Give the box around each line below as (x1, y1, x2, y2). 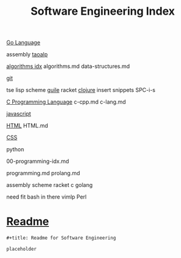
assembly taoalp (6, 51, 48, 58)
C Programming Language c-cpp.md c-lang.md (6, 98, 127, 105)
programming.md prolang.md (6, 170, 81, 177)
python (6, 146, 24, 153)
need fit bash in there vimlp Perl (6, 193, 87, 200)
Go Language (6, 39, 41, 47)
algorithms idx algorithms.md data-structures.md (6, 63, 130, 70)
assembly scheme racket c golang (6, 181, 93, 189)
